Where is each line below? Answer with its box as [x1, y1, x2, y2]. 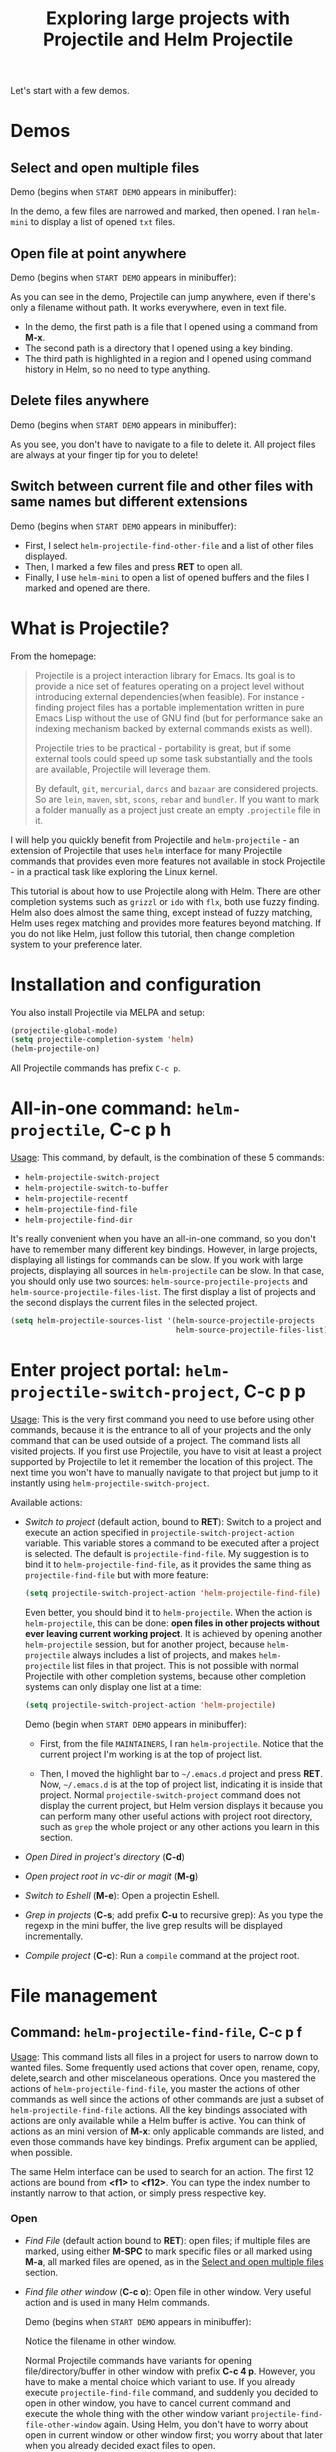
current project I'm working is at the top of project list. [39, 1748, 263, 1760]
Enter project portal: [10, 1359, 182, 1381]
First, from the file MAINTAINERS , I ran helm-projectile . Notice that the [39, 1737, 324, 1749]
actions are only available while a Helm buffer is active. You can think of [10, 2114, 307, 2126]
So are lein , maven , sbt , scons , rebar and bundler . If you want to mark [34, 793, 320, 805]
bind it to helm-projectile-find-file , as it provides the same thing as [24, 1558, 312, 1570]
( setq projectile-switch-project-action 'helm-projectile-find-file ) [24, 1588, 322, 1598]
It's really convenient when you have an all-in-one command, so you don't [10, 1233, 317, 1245]
